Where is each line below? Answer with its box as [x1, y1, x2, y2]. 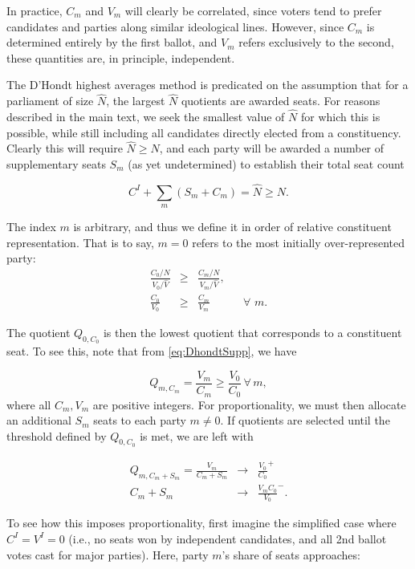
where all [6, 396, 51, 413]
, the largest [106, 92, 165, 109]
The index [6, 218, 56, 235]
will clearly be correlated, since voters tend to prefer [124, 2, 382, 18]
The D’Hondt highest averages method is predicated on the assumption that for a [6, 76, 409, 93]
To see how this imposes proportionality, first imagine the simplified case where [6, 514, 397, 531]
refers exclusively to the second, [238, 34, 394, 51]
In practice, [6, 2, 63, 18]
